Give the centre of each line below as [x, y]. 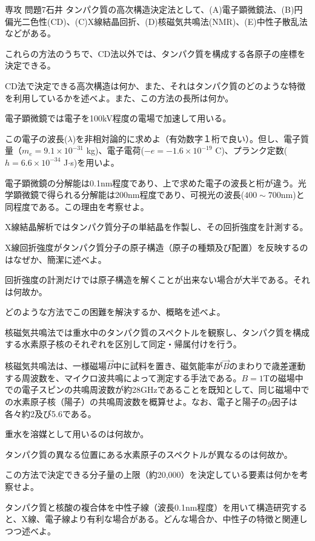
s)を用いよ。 [95, 162]
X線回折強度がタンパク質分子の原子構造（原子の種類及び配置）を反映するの [157, 247]
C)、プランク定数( [251, 150]
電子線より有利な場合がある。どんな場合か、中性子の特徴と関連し [176, 519]
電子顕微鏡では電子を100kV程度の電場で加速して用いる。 [118, 118]
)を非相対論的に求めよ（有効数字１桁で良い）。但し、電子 [187, 138]
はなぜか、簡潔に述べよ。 [56, 259]
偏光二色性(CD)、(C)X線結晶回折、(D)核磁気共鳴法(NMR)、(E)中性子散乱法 [156, 21]
